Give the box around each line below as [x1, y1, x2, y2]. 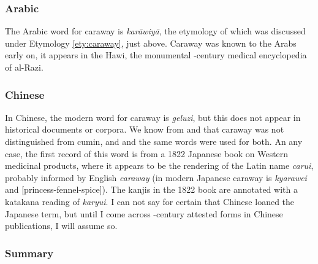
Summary [5, 245, 54, 260]
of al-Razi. [5, 61, 44, 73]
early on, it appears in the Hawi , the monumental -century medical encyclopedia [5, 49, 307, 61]
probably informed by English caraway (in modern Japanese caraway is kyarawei [5, 171, 307, 184]
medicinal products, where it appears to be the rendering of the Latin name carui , [5, 159, 314, 172]
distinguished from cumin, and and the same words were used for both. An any [5, 135, 303, 147]
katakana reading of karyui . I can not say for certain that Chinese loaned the [5, 195, 295, 208]
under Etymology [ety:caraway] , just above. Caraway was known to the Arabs [5, 36, 297, 49]
